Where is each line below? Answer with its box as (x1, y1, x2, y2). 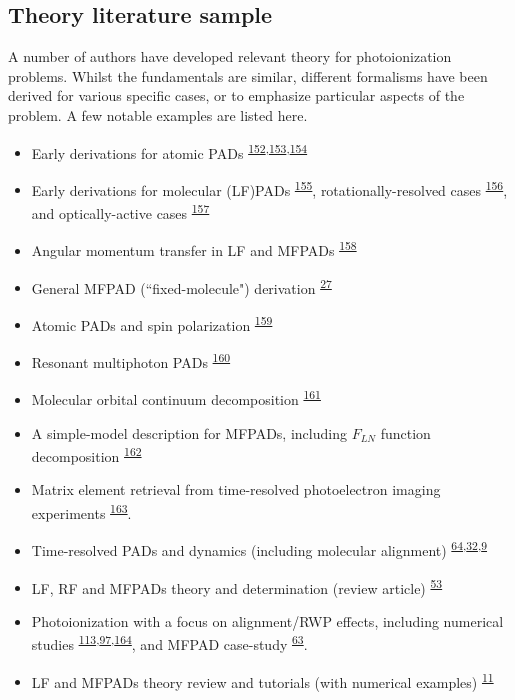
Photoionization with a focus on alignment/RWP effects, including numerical (31, 610, 504, 631)
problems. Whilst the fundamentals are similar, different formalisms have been (8, 65, 488, 86)
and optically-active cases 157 (31, 200, 210, 223)
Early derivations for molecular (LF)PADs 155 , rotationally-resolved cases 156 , (31, 176, 508, 200)
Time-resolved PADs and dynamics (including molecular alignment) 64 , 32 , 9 (31, 537, 488, 560)
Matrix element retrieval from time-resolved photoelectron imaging (31, 479, 441, 500)
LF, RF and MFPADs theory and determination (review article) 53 (31, 574, 443, 598)
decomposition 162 (31, 443, 142, 466)
